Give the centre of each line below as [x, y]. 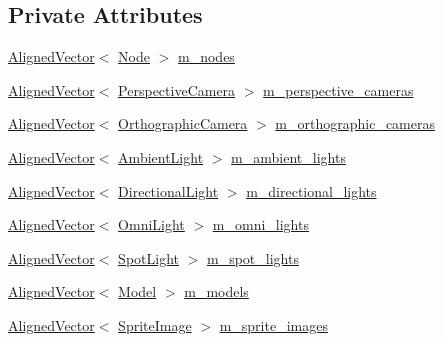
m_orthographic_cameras [355, 123]
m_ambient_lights [288, 156]
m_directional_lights [311, 190]
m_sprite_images [273, 324]
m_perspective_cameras [338, 89]
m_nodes [206, 56]
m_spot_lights [253, 257]
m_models [216, 291]
